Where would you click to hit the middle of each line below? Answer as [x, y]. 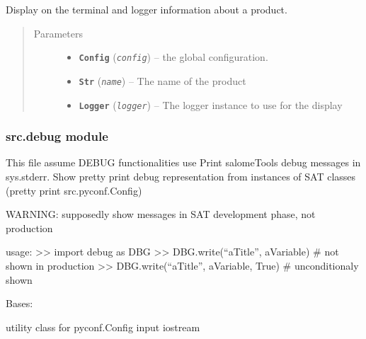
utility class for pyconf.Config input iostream [103, 327]
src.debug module [57, 136]
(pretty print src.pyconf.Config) [74, 190]
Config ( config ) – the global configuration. [173, 57]
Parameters [58, 33]
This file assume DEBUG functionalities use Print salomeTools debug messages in [183, 162]
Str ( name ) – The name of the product [162, 80]
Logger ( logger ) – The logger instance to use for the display [211, 104]
